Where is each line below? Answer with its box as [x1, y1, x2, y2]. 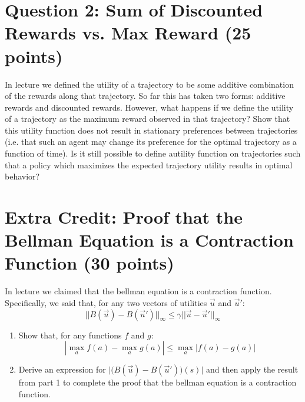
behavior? [5, 170, 40, 182]
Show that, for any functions [18, 328, 122, 341]
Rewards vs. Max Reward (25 [5, 21, 251, 45]
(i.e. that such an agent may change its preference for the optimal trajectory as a [5, 135, 297, 148]
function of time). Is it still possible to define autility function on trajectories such [5, 147, 301, 160]
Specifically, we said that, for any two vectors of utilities [5, 296, 207, 308]
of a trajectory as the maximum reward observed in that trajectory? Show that [5, 112, 290, 125]
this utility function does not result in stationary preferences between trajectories [5, 124, 298, 136]
